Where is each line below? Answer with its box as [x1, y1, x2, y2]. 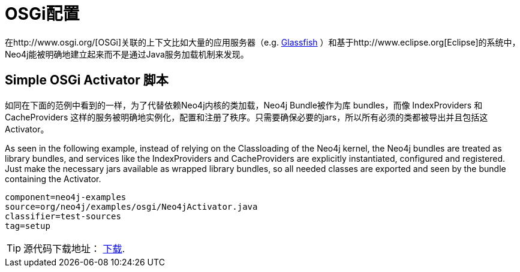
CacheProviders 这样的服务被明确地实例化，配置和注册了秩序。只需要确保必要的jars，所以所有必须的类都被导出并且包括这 [5, 111, 488, 122]
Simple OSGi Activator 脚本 [5, 72, 169, 88]
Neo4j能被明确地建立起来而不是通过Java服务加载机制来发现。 [5, 49, 249, 59]
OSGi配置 [5, 4, 80, 24]
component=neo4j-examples [5, 192, 127, 202]
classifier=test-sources [5, 211, 121, 221]
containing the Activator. [5, 173, 101, 184]
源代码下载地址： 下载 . [23, 242, 125, 255]
